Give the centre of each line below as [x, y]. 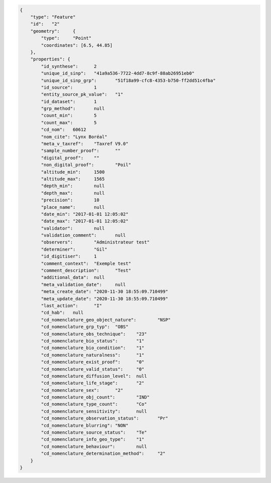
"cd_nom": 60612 [63, 130]
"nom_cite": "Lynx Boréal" [74, 137]
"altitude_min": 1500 [73, 172]
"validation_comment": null [83, 235]
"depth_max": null [73, 193]
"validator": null [73, 228]
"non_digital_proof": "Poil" [86, 165]
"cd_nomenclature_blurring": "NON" [85, 425]
